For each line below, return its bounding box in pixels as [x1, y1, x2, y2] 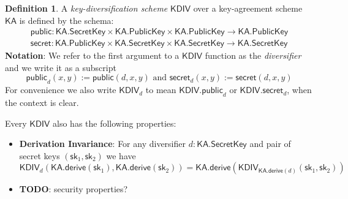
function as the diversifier [205, 49, 301, 62]
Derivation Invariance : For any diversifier [19, 137, 186, 150]
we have [106, 149, 136, 162]
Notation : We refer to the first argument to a [5, 49, 180, 62]
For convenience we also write [5, 83, 116, 96]
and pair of [249, 137, 291, 150]
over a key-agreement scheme [193, 2, 303, 14]
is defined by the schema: [19, 13, 114, 26]
